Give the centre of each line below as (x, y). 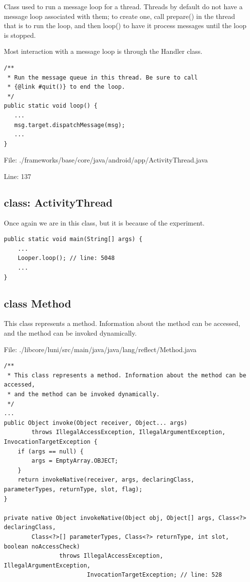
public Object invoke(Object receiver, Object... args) (96, 423)
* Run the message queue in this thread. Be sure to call (103, 77)
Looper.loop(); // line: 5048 (66, 258)
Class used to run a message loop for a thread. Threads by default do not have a (123, 6)
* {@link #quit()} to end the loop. (66, 87)
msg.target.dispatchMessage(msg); (70, 125)
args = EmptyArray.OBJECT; (75, 461)
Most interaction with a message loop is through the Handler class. (103, 51)
